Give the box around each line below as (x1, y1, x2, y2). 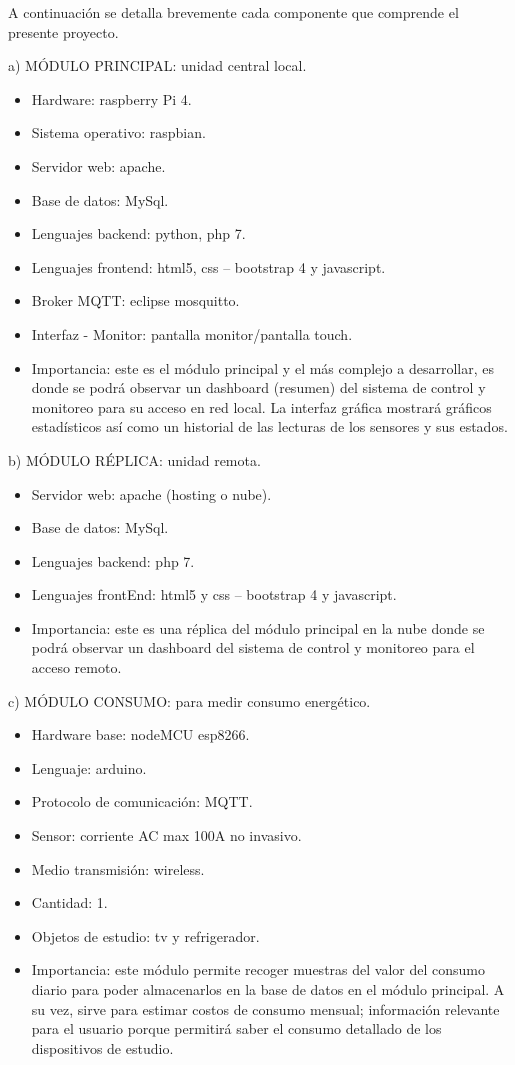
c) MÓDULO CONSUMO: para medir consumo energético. (8, 690, 371, 711)
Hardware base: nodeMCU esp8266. (31, 724, 250, 745)
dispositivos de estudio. (31, 1037, 174, 1058)
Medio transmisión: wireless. (31, 858, 205, 879)
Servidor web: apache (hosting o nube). (31, 483, 272, 504)
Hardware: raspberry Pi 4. (31, 88, 192, 109)
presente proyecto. (8, 21, 119, 42)
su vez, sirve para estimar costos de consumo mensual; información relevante (31, 998, 500, 1019)
